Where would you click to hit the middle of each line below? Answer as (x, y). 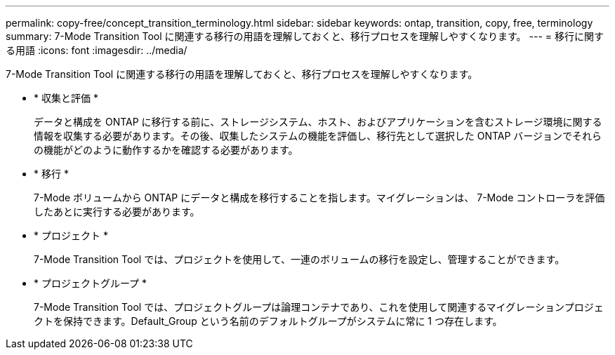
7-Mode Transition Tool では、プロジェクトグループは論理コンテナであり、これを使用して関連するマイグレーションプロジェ (319, 307)
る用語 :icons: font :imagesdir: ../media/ (97, 50)
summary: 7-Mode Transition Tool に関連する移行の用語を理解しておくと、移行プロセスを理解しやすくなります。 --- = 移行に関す (305, 36)
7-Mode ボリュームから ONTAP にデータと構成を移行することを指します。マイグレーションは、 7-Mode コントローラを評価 (319, 197)
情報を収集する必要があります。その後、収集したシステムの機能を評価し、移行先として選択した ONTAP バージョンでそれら (318, 136)
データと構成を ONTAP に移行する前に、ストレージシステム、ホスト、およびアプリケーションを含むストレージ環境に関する (318, 122)
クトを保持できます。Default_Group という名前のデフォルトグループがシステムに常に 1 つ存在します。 (268, 321)
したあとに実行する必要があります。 (117, 212)
